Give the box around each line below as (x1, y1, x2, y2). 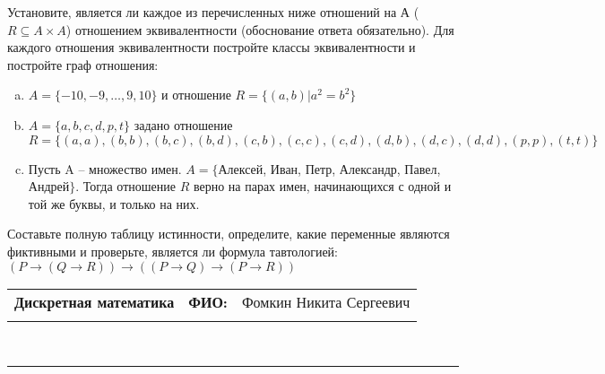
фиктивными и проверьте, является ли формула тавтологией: (7, 241, 338, 260)
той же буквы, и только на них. (28, 194, 200, 213)
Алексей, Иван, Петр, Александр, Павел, (218, 159, 441, 178)
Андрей (28, 177, 70, 196)
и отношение (161, 85, 231, 104)
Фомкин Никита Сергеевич (241, 291, 411, 312)
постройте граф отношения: (7, 55, 159, 74)
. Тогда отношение (75, 177, 176, 196)
